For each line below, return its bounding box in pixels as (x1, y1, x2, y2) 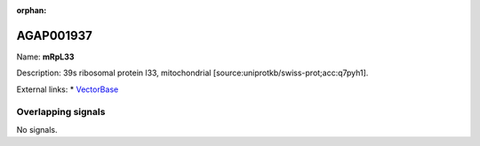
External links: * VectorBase (16, 84, 119, 95)
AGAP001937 (16, 27, 92, 43)
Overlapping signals (16, 106, 106, 119)
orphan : (16, 5, 47, 15)
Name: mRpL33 (16, 51, 75, 62)
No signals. (16, 124, 58, 134)
